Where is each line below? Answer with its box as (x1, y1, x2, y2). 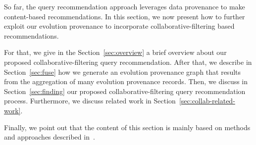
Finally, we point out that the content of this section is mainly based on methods (4, 122, 251, 132)
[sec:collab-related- (179, 96, 235, 106)
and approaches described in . (4, 132, 95, 142)
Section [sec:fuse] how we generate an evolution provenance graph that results (4, 66, 241, 77)
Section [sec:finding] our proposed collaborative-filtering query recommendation (4, 86, 246, 96)
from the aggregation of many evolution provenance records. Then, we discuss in (4, 76, 248, 87)
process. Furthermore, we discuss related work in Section (4, 96, 176, 106)
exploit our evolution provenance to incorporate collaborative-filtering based (4, 21, 235, 31)
